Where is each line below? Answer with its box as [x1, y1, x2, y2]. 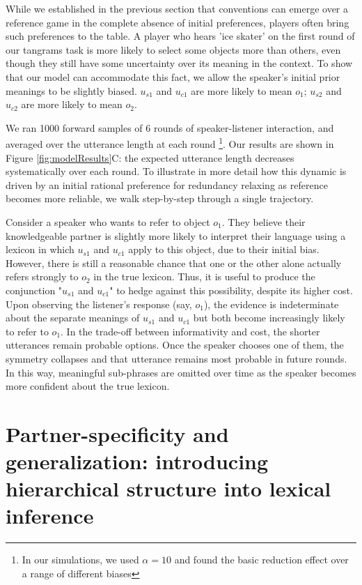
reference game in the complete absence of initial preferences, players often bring [6, 15, 349, 29]
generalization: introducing [6, 447, 269, 476]
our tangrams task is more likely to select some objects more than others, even [6, 42, 341, 56]
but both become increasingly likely [193, 310, 345, 325]
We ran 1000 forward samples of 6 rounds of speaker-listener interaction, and [6, 120, 334, 135]
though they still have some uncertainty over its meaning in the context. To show [6, 56, 353, 70]
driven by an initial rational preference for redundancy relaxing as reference [6, 177, 328, 192]
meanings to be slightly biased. [6, 83, 137, 98]
